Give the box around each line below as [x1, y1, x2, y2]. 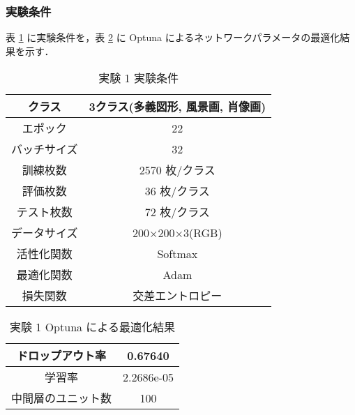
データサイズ [11, 225, 78, 241]
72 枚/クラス [144, 204, 210, 220]
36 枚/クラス [144, 183, 210, 199]
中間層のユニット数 [11, 390, 112, 407]
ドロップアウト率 [17, 347, 107, 364]
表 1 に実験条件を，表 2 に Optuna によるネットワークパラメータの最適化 [6, 30, 340, 45]
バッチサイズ [11, 141, 78, 158]
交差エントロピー [133, 287, 222, 304]
